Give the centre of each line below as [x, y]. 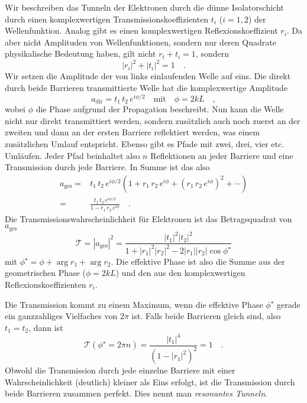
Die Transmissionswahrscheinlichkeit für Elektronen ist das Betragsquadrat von [148, 218]
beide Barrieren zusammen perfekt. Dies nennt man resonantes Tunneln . [136, 393]
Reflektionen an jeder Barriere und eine [222, 155]
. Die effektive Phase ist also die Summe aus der [198, 261]
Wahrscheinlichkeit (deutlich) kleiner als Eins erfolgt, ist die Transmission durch [150, 381]
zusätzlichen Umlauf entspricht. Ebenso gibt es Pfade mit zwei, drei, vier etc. [145, 143]
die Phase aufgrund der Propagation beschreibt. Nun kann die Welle [160, 109]
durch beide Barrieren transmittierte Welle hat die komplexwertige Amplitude [146, 88]
